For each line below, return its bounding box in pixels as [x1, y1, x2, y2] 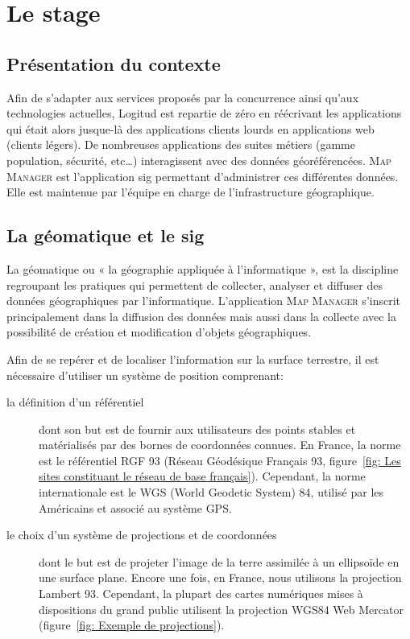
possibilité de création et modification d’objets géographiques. [6, 324, 312, 340]
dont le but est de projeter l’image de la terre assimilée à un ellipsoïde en [39, 553, 400, 570]
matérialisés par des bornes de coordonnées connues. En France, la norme [39, 436, 401, 453]
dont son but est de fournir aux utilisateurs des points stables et [39, 420, 356, 437]
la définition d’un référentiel [6, 394, 144, 410]
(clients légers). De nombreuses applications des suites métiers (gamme [6, 136, 355, 153]
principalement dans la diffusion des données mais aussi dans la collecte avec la [6, 307, 396, 324]
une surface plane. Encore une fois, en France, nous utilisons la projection [39, 569, 402, 586]
